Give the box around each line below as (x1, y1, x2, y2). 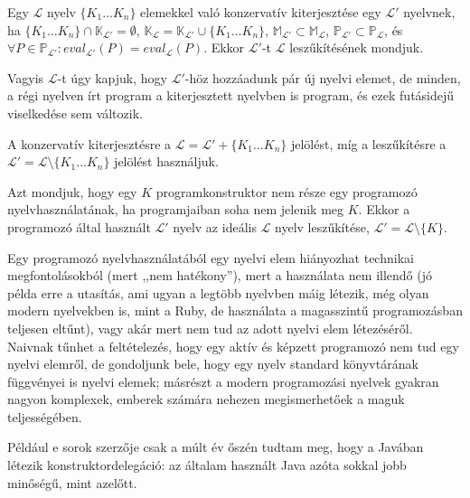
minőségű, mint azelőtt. (7, 473, 137, 492)
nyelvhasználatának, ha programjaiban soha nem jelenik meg (7, 200, 344, 219)
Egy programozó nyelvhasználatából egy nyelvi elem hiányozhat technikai (7, 248, 414, 267)
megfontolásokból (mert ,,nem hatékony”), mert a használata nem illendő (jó (7, 266, 433, 285)
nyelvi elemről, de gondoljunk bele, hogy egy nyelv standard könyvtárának (7, 354, 418, 373)
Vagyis (7, 68, 44, 87)
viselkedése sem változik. (7, 103, 143, 122)
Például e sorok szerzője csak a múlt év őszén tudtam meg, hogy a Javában (7, 437, 424, 456)
